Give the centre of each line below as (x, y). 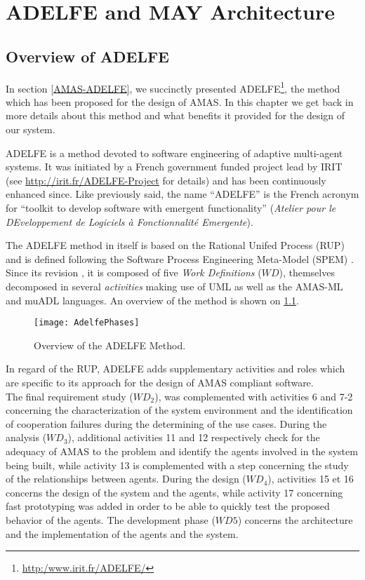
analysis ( (26, 437)
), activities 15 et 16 (311, 479)
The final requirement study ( (69, 396)
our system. (31, 129)
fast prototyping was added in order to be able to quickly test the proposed (168, 506)
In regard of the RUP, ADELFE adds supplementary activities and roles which (175, 369)
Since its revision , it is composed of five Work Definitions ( (134, 272)
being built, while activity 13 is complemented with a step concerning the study (177, 465)
